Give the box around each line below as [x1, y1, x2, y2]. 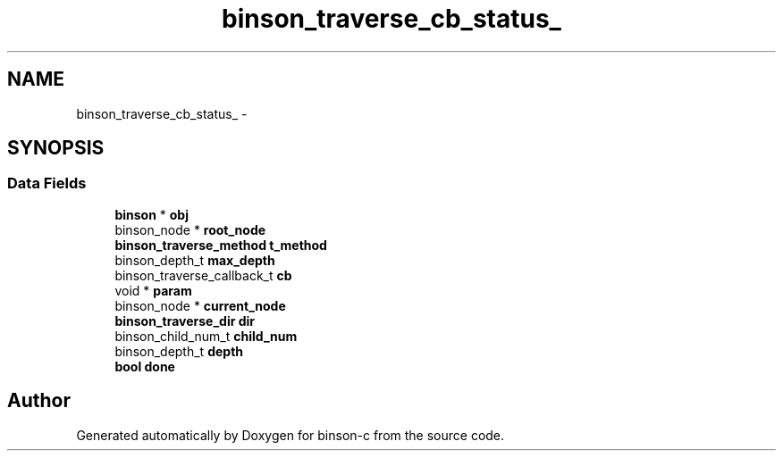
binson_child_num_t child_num [114, 328, 298, 344]
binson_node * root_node [114, 221, 266, 237]
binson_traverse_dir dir [114, 312, 256, 329]
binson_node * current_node [114, 297, 286, 313]
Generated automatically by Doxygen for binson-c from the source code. [76, 427, 505, 443]
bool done [114, 358, 175, 374]
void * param [114, 282, 192, 298]
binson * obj [114, 206, 189, 222]
